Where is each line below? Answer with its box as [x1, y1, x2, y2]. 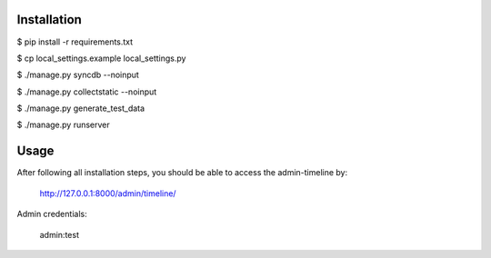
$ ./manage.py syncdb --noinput [16, 69, 140, 81]
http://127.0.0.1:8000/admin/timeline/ [39, 187, 176, 199]
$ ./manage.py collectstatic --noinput [16, 86, 157, 97]
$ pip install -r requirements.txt [16, 36, 134, 47]
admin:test [39, 229, 79, 240]
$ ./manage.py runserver [16, 119, 111, 131]
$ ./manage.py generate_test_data [16, 103, 145, 114]
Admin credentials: [16, 209, 87, 220]
